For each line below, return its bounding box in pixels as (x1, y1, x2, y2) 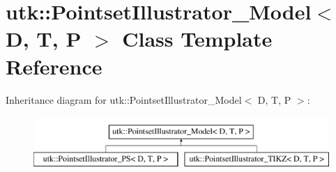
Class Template (122, 24, 273, 53)
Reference (6, 52, 102, 80)
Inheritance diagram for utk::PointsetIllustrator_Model (6, 92, 242, 107)
